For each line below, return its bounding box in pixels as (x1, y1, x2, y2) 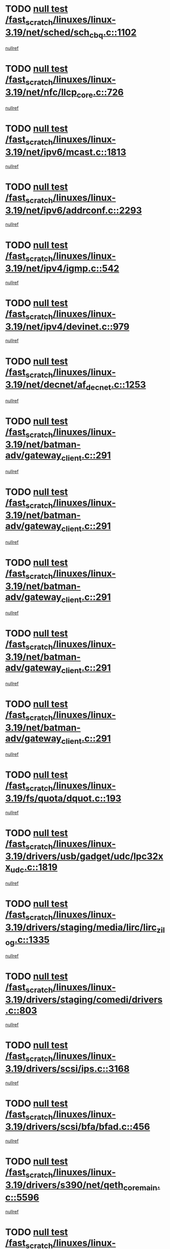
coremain (123, 1183, 157, 1192)
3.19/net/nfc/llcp (5, 86, 77, 98)
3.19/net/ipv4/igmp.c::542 (5, 263, 119, 274)
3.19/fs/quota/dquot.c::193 (5, 792, 122, 804)
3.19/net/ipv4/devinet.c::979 (5, 321, 129, 332)
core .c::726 (77, 86, 124, 100)
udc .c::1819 (10, 862, 58, 875)
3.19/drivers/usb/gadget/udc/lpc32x (5, 851, 163, 862)
